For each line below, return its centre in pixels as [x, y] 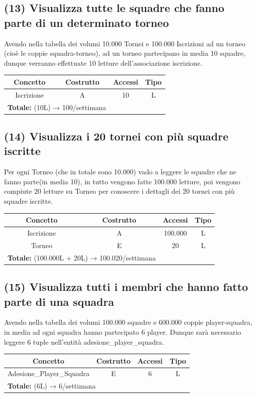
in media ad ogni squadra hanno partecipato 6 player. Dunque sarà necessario [123, 331]
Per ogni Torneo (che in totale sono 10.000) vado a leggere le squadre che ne [120, 172]
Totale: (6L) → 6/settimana [52, 386]
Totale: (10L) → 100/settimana [57, 107]
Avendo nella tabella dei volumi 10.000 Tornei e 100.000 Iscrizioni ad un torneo [125, 43]
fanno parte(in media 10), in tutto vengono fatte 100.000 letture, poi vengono [122, 181]
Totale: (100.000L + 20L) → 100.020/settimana [82, 257]
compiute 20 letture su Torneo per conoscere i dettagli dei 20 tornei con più [120, 191]
